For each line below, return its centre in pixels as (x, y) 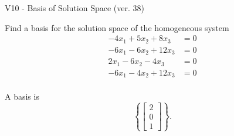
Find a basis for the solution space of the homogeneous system (117, 27)
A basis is (22, 96)
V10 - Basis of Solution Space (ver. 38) (74, 8)
